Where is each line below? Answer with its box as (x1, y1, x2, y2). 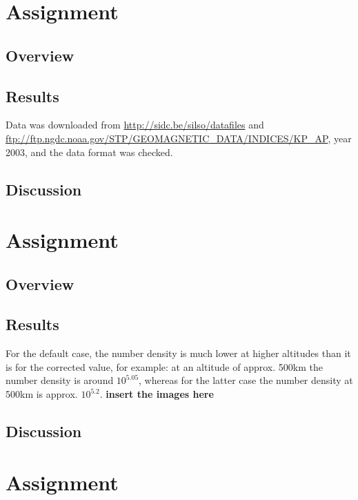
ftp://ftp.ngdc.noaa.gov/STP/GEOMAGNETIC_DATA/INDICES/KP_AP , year (6, 131, 352, 145)
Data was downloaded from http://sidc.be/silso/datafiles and (6, 117, 264, 132)
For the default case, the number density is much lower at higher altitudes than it (6, 346, 351, 360)
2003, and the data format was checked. (6, 144, 173, 159)
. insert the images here (99, 387, 214, 401)
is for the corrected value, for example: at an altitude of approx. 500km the (6, 359, 323, 374)
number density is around (6, 373, 114, 387)
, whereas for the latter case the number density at (139, 373, 353, 387)
